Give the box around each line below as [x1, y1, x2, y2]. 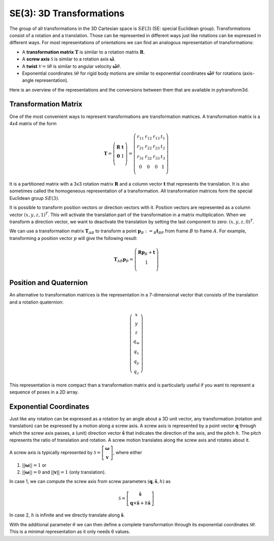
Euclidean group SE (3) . [9, 195, 59, 201]
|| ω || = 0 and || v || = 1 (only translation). [22, 469, 106, 475]
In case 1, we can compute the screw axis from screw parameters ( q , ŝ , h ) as [9, 478, 171, 485]
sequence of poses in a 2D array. [9, 389, 79, 395]
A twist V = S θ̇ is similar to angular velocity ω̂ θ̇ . [22, 63, 121, 69]
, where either [113, 449, 142, 455]
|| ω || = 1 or [22, 462, 47, 468]
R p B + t [138, 250, 155, 256]
